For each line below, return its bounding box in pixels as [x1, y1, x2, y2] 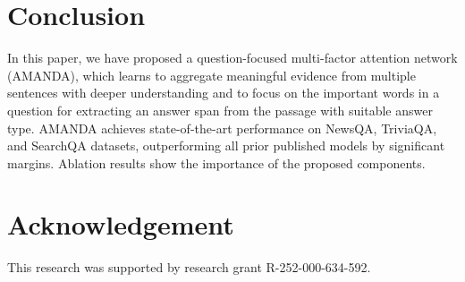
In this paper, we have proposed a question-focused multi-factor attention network [7, 48, 458, 67]
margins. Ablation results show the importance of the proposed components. [7, 153, 426, 172]
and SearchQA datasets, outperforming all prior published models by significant [7, 136, 445, 155]
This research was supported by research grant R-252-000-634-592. [7, 258, 371, 277]
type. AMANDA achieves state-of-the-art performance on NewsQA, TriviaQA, [7, 118, 437, 137]
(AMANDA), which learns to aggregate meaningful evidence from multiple [7, 65, 416, 84]
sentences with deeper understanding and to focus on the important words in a [7, 83, 440, 102]
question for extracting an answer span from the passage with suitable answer [7, 100, 433, 119]
